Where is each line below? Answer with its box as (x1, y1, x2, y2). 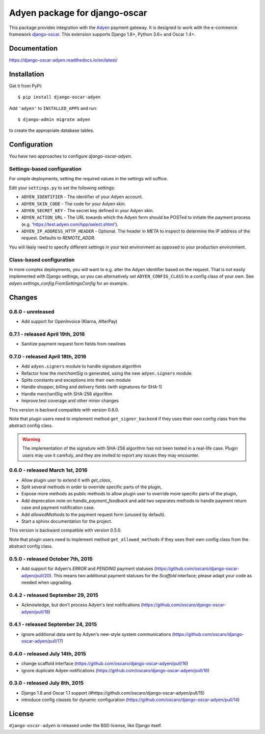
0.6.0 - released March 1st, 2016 (9, 467, 88, 474)
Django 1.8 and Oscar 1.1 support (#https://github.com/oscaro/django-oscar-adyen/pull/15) (21, 690, 205, 696)
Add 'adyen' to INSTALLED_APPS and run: (9, 105, 98, 111)
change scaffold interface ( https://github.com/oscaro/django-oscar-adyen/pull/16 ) (21, 661, 188, 667)
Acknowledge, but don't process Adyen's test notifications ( (21, 602, 143, 608)
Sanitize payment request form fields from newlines (21, 341, 126, 347)
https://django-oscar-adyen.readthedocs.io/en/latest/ (9, 57, 118, 63)
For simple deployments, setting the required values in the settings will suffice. (9, 176, 168, 182)
